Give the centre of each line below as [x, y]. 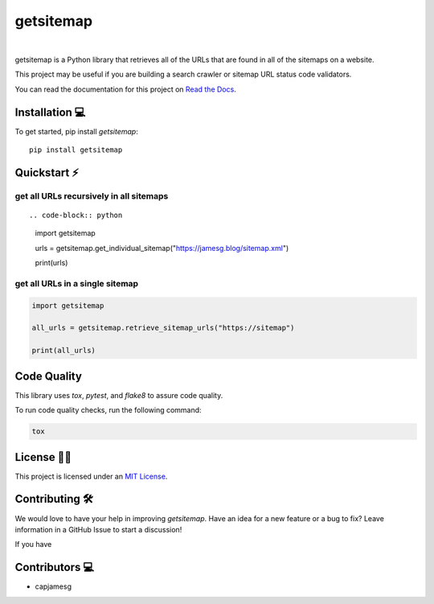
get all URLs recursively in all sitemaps [92, 195]
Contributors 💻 [55, 567]
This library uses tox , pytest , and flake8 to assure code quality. [119, 395]
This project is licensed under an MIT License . [91, 476]
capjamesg [53, 586]
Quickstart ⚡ [47, 173]
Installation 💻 [50, 112]
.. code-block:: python [76, 215]
